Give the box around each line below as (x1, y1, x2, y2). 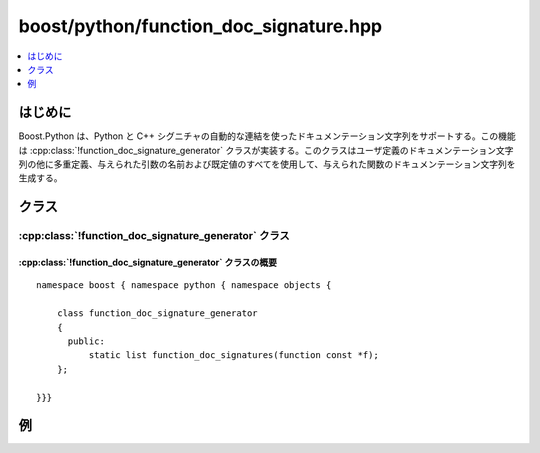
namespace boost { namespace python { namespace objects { (36, 280, 332, 291)
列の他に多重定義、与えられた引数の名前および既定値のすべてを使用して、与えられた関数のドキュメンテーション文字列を (18, 158, 516, 170)
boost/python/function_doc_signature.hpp (18, 15, 383, 37)
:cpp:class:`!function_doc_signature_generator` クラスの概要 (18, 256, 277, 268)
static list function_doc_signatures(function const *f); (88, 350, 379, 361)
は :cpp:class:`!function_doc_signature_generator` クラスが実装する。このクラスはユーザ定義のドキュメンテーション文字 (18, 144, 514, 156)
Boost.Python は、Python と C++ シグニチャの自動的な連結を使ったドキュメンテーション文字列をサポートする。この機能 (18, 130, 517, 142)
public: (67, 335, 105, 347)
